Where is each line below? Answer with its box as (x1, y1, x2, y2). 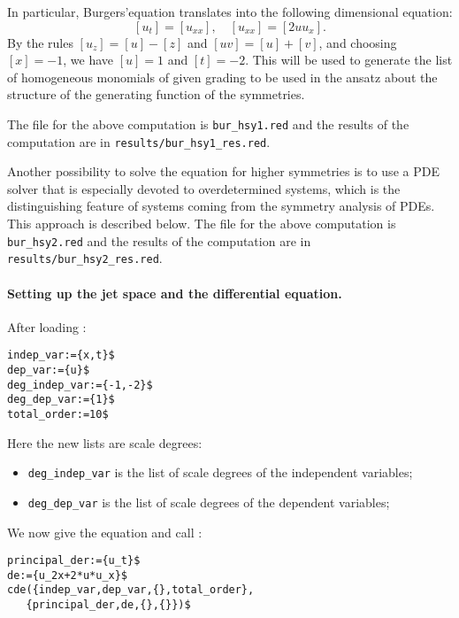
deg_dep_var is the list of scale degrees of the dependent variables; (27, 492, 390, 511)
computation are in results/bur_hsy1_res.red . (7, 132, 271, 151)
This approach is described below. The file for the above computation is (7, 214, 396, 233)
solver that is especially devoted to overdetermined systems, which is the (7, 179, 401, 197)
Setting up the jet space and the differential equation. (7, 283, 342, 302)
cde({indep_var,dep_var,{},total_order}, (7, 583, 255, 597)
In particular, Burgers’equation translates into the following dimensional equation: (7, 3, 453, 20)
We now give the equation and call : (7, 522, 203, 541)
